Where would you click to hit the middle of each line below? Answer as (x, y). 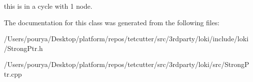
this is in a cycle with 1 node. (48, 6)
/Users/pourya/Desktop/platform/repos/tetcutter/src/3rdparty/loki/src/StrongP (127, 64)
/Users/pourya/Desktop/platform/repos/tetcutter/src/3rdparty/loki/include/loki (126, 39)
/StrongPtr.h (23, 48)
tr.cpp (13, 74)
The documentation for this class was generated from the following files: (112, 22)
